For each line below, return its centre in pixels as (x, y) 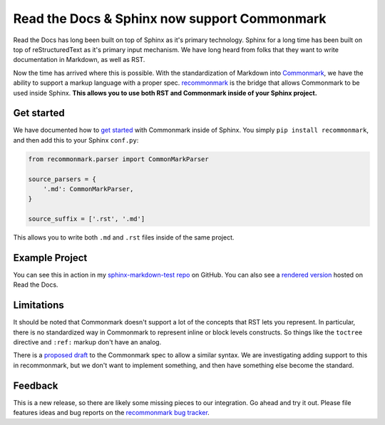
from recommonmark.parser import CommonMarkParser (119, 159)
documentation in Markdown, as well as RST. (79, 60)
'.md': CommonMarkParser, (88, 189)
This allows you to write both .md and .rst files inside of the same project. (124, 237)
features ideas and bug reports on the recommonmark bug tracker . (111, 413)
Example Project (50, 258)
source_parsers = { (62, 179)
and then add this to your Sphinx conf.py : (76, 140)
